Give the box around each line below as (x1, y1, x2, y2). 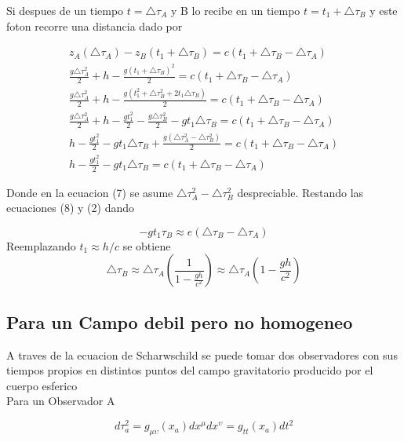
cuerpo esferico (6, 377, 78, 393)
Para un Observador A (6, 393, 115, 409)
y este (369, 2, 398, 18)
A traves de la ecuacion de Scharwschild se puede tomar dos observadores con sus (6, 346, 398, 363)
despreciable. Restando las (237, 184, 364, 200)
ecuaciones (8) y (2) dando (6, 199, 135, 216)
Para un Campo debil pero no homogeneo (6, 309, 353, 334)
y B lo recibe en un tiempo (170, 2, 300, 18)
